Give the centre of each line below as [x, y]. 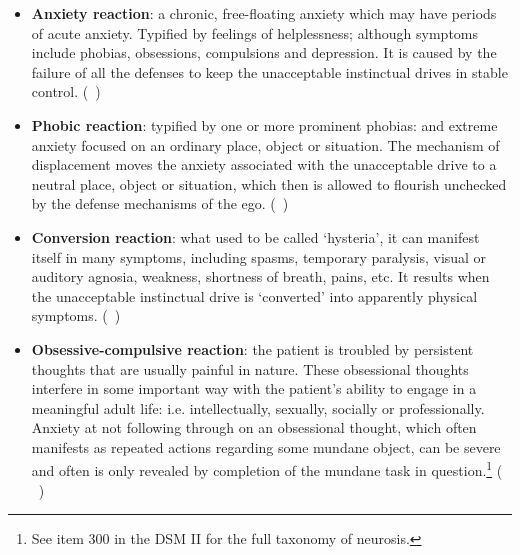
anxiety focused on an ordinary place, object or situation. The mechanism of [265, 144]
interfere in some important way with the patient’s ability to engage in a [254, 388]
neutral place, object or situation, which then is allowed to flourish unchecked [269, 183]
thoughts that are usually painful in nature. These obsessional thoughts [250, 368]
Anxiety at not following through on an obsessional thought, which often [254, 427]
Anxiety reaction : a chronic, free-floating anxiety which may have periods [264, 13]
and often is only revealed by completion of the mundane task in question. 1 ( [267, 469]
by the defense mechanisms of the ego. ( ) [160, 203]
